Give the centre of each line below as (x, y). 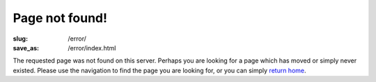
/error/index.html (92, 48)
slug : (20, 39)
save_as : (26, 48)
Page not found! (60, 18)
